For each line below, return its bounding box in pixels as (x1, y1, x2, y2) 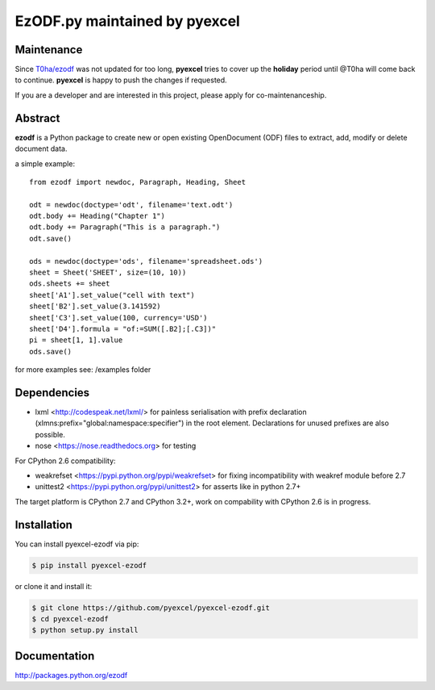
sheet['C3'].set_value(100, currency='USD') (29, 313, 209, 322)
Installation (14, 517, 72, 532)
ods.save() (29, 347, 72, 356)
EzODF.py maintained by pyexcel (14, 12, 241, 30)
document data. (14, 144, 68, 153)
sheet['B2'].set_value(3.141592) (29, 302, 161, 311)
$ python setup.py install (31, 625, 139, 635)
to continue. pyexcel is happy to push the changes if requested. (14, 75, 227, 85)
